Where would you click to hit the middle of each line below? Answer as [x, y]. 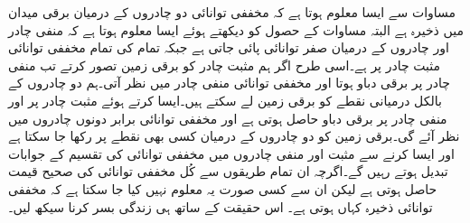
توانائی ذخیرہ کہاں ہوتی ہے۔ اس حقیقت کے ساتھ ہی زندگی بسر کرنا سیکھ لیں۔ [221, 206]
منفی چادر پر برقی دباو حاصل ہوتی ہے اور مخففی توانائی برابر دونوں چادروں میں [228, 118]
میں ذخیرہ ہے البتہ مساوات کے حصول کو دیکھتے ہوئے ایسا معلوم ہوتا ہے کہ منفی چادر [236, 29]
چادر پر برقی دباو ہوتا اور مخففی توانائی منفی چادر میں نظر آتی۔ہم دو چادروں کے [229, 83]
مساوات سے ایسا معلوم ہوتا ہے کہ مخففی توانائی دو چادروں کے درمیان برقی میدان [232, 12]
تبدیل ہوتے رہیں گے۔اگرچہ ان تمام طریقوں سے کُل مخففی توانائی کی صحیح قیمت [228, 171]
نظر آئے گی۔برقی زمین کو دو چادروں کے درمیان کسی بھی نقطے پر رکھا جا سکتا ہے [234, 136]
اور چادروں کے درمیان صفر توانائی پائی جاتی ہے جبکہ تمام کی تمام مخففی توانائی [229, 47]
